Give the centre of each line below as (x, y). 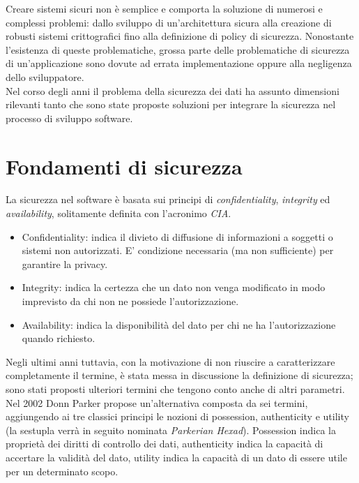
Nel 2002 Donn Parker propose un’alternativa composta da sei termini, (157, 402)
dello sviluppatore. (45, 76)
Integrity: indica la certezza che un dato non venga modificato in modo (174, 287)
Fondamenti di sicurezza (124, 166)
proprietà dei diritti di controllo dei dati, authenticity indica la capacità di (165, 444)
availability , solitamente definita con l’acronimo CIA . (119, 213)
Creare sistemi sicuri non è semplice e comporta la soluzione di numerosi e (164, 8)
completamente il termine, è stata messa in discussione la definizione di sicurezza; (179, 375)
